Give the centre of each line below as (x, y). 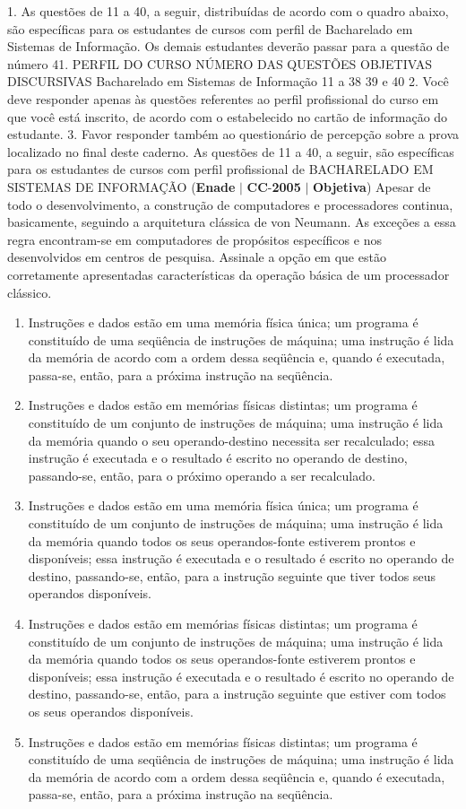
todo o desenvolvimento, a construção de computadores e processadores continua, (230, 204)
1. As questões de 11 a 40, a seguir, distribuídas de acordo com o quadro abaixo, (228, 11)
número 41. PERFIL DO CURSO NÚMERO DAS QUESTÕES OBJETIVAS (220, 63)
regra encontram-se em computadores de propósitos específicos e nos (194, 239)
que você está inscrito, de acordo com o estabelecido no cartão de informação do (228, 116)
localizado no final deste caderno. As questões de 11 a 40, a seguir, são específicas (231, 151)
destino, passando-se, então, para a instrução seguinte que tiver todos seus (232, 575)
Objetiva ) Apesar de (371, 186)
